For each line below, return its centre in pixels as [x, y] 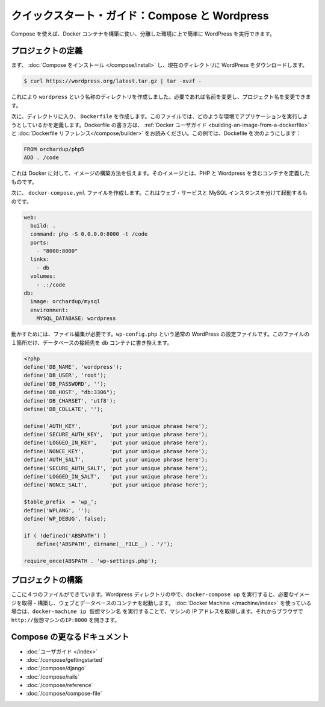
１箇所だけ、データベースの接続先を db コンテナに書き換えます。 [92, 342]
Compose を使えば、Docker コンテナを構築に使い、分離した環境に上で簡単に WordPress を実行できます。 [143, 34]
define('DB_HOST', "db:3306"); [70, 392]
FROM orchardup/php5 [54, 149]
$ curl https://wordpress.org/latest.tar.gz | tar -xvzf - [113, 81]
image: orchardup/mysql [65, 302]
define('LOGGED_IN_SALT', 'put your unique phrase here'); [116, 477]
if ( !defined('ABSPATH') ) [65, 536]
